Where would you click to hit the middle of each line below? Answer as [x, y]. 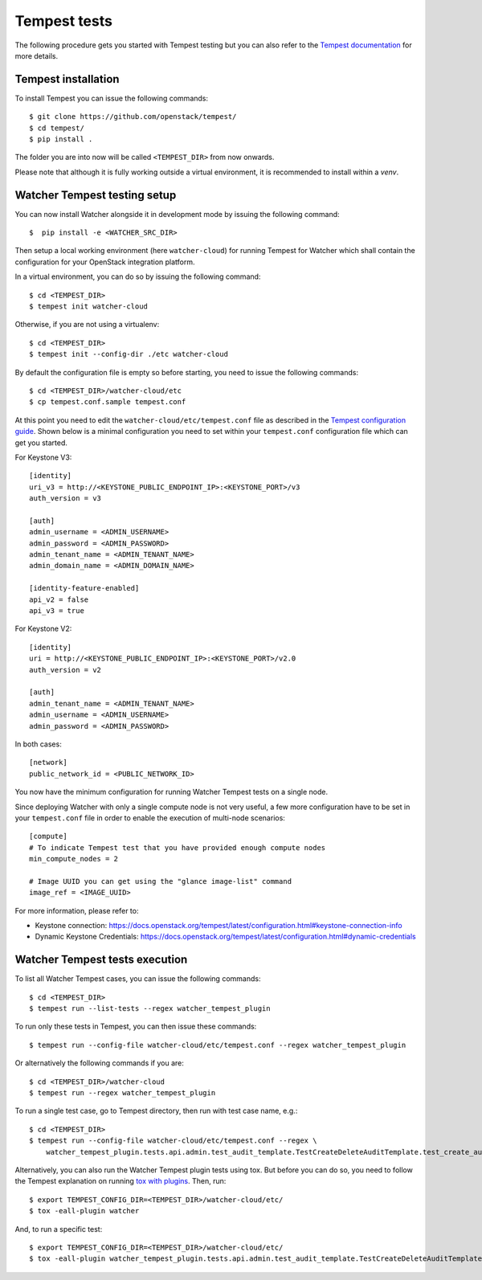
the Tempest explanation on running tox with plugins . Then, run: [120, 1181]
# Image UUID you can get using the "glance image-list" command [161, 881]
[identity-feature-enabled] [84, 588]
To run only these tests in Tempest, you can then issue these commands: [136, 1026]
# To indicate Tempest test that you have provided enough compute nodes [178, 847]
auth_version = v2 [65, 670]
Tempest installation [67, 79]
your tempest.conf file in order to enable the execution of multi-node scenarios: [150, 818]
